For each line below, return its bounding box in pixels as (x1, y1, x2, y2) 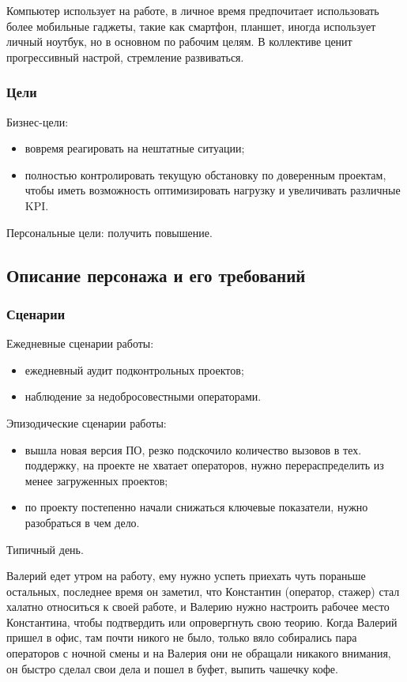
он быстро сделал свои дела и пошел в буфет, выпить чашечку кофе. (6, 660, 338, 676)
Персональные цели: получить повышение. (6, 224, 213, 240)
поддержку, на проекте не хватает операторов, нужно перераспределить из (24, 457, 384, 473)
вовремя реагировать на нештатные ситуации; (24, 140, 245, 156)
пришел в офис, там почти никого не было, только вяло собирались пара (6, 629, 357, 646)
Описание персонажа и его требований (6, 262, 306, 287)
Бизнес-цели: (6, 113, 69, 130)
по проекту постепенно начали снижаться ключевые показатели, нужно (24, 499, 368, 515)
